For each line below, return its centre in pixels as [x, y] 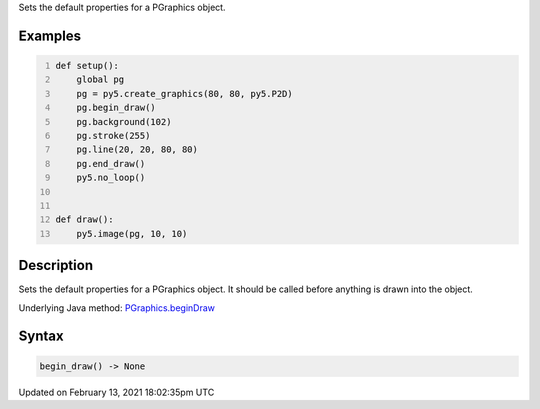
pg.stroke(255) [113, 135]
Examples [50, 35]
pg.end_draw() [111, 163]
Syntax [41, 336]
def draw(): [84, 219]
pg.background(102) [124, 121]
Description [56, 265]
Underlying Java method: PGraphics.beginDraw [116, 307]
